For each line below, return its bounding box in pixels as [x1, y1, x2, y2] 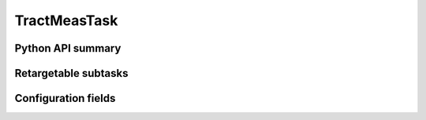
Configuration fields [14, 92, 116, 105]
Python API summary [14, 42, 121, 55]
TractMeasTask [14, 12, 118, 29]
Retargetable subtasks [14, 67, 129, 80]
